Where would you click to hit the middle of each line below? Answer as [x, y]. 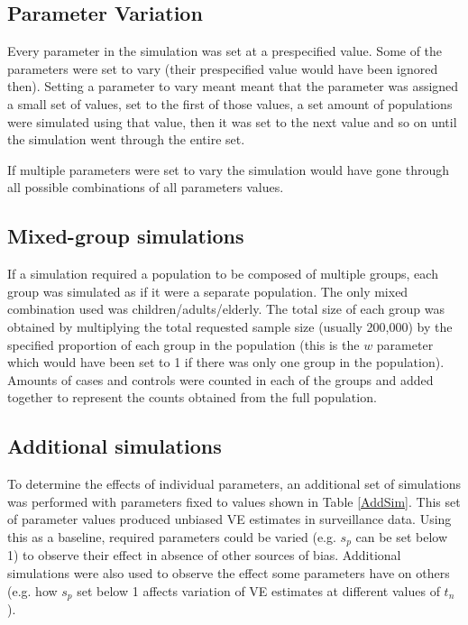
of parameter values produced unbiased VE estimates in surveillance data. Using [229, 519]
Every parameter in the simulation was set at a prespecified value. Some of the [225, 51]
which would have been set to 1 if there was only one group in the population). [226, 362]
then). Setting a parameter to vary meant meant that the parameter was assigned [233, 86]
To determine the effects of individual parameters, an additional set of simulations [234, 484]
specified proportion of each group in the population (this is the [184, 344]
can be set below [402, 536]
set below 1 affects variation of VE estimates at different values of [258, 590]
